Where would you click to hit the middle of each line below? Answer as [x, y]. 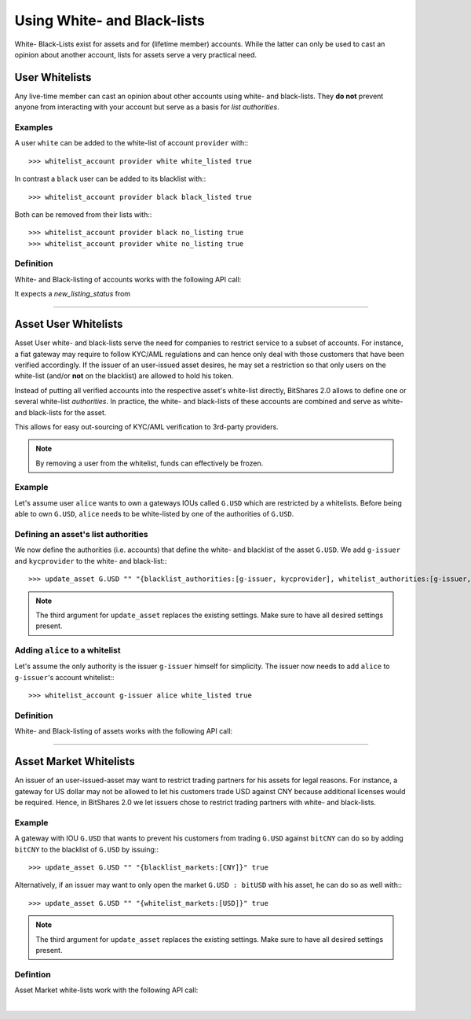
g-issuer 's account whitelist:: [64, 677]
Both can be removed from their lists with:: [83, 214]
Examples [34, 127]
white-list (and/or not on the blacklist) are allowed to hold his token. [124, 376]
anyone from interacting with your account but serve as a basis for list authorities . [147, 107]
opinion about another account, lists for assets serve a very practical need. [136, 54]
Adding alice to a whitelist [68, 650]
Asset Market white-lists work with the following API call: [106, 990]
